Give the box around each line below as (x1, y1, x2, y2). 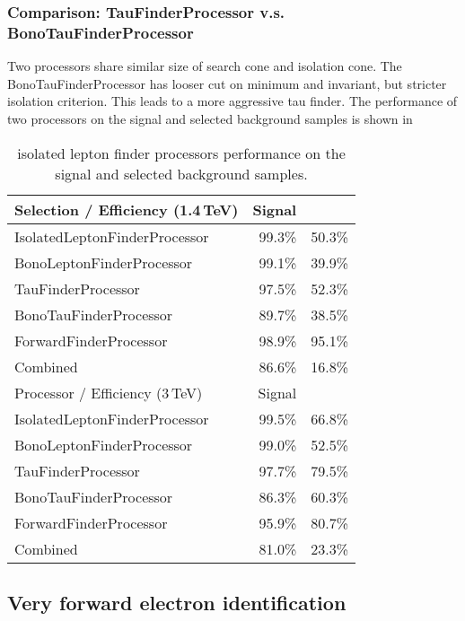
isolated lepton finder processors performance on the (17, 142, 346, 163)
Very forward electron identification (7, 588, 347, 616)
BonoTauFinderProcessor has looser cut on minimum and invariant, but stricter (7, 74, 447, 92)
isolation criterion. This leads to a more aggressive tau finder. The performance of (7, 92, 458, 110)
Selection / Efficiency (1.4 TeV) (14, 198, 239, 220)
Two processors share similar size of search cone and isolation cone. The (7, 57, 402, 75)
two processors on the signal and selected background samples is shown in (7, 109, 413, 127)
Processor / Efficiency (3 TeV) (14, 381, 203, 403)
